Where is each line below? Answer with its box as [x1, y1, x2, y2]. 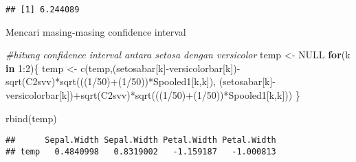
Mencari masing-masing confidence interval [5, 24, 186, 38]
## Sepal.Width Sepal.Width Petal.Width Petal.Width [5, 135, 276, 146]
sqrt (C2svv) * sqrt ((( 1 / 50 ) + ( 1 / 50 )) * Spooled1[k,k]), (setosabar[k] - [5, 74, 276, 89]
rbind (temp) [5, 111, 57, 125]
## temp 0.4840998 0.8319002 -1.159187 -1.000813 [5, 146, 276, 157]
